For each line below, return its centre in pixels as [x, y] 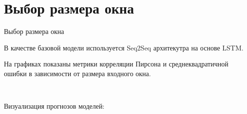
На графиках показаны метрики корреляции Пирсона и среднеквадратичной [116, 64]
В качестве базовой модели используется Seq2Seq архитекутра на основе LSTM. [124, 47]
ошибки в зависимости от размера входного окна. [77, 73]
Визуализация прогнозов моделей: [54, 106]
